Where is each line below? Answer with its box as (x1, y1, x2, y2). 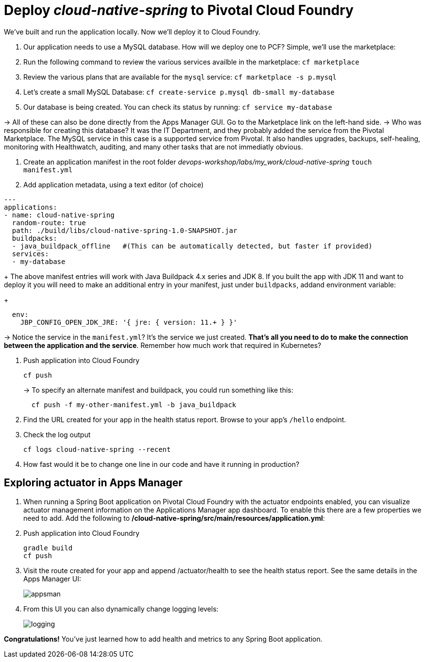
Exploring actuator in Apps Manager (4, 477, 183, 489)
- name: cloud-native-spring (4, 211, 115, 219)
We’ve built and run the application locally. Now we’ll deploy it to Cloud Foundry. (4, 27, 260, 36)
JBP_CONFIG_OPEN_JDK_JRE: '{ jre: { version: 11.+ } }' (20, 318, 238, 326)
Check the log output (23, 430, 91, 439)
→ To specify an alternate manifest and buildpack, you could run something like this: (23, 385, 293, 394)
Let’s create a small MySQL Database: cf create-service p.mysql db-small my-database (23, 87, 335, 96)
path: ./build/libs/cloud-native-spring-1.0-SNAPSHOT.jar (12, 226, 238, 234)
